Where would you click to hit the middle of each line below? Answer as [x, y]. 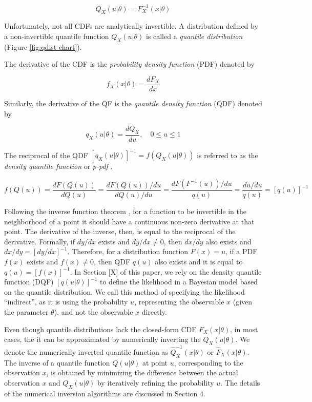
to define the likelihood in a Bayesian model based [179, 282]
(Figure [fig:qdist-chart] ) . [43, 46]
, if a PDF [241, 251]
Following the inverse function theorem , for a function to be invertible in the [125, 211]
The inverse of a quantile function [57, 362]
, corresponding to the [209, 362]
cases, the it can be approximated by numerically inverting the [102, 339]
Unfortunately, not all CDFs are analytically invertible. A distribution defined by [131, 26]
